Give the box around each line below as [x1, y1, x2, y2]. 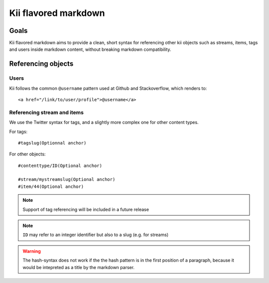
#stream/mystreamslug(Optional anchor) [18, 177, 116, 182]
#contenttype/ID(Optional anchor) [18, 162, 102, 168]
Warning [22, 248, 41, 254]
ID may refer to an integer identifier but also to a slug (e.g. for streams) [22, 232, 169, 238]
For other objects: [9, 151, 46, 157]
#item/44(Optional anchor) [18, 183, 84, 189]
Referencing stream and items [9, 109, 84, 116]
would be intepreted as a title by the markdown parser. [22, 264, 134, 270]
